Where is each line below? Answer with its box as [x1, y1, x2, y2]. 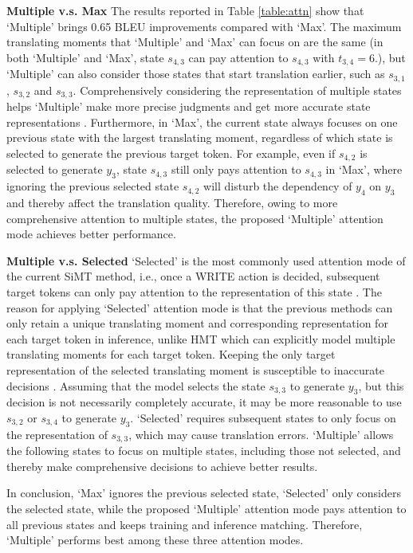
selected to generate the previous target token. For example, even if [6, 144, 336, 161]
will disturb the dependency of [203, 178, 352, 194]
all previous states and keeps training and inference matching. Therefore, [6, 516, 363, 532]
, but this [358, 377, 404, 394]
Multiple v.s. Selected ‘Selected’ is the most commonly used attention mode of [6, 252, 406, 269]
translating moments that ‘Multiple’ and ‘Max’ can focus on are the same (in [6, 33, 383, 50]
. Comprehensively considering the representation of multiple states [73, 81, 402, 98]
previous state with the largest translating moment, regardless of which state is [6, 129, 393, 146]
